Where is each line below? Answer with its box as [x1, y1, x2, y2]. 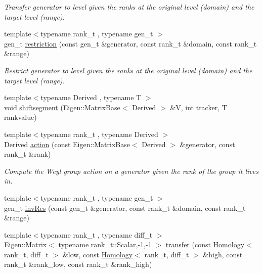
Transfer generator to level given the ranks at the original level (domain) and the [4, 2, 254, 12]
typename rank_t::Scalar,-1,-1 [58, 239, 152, 250]
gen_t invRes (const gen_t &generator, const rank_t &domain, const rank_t [4, 202, 246, 213]
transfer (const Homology [165, 239, 245, 250]
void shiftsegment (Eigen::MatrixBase [4, 102, 120, 112]
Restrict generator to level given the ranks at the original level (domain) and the [4, 65, 252, 75]
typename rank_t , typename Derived [40, 128, 158, 139]
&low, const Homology [62, 249, 133, 259]
